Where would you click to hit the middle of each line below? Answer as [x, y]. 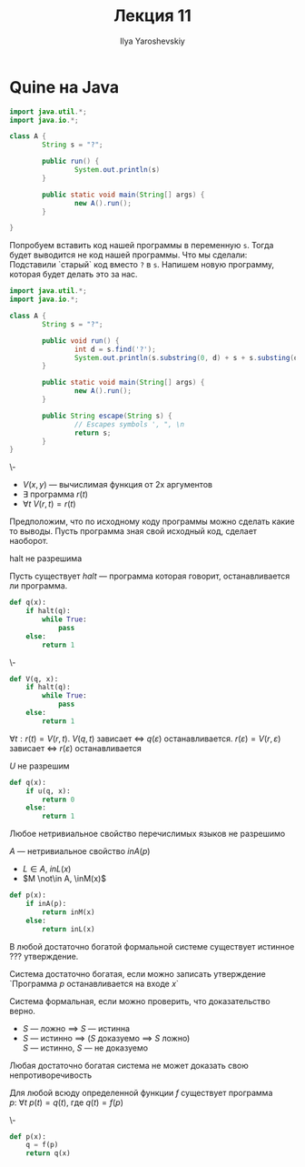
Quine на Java [64, 87]
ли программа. [39, 586]
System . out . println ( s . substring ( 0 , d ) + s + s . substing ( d [186, 357]
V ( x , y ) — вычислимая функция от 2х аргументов [118, 485]
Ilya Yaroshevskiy [152, 41]
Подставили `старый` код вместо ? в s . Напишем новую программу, [142, 265]
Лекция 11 [152, 16]
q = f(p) [42, 1145]
